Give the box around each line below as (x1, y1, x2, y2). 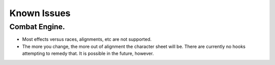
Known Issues (9, 8, 71, 19)
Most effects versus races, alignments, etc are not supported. (22, 36, 152, 42)
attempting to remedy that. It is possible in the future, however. (22, 50, 154, 56)
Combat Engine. (9, 22, 66, 31)
